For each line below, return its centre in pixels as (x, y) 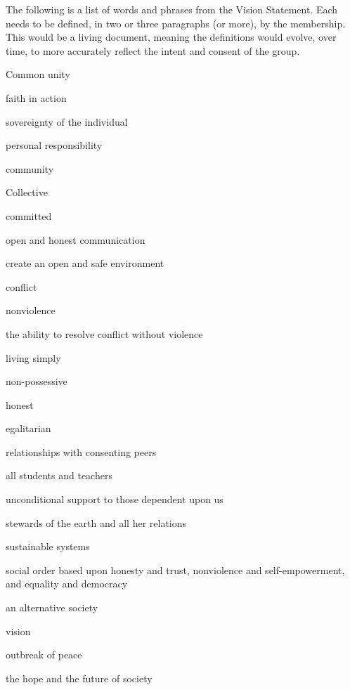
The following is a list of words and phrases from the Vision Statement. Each (172, 9)
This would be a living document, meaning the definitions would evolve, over (171, 37)
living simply (33, 357)
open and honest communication (76, 239)
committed (29, 215)
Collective (27, 192)
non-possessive (37, 381)
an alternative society (52, 607)
